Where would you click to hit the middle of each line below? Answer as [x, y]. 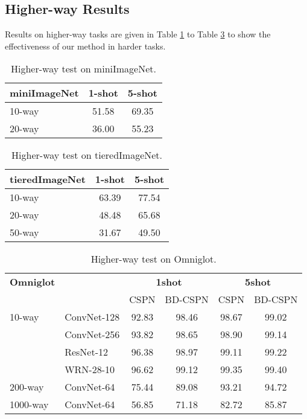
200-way [27, 387]
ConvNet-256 [92, 334]
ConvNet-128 [92, 317]
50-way [24, 232]
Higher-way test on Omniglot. [153, 259]
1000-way [29, 405]
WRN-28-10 [90, 369]
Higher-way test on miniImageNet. [83, 69]
